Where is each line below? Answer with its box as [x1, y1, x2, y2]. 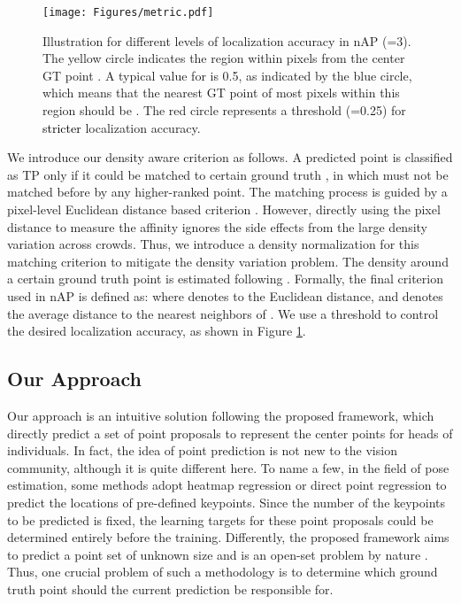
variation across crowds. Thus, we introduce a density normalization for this [7, 235, 419, 253]
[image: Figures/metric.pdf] [42, 6, 214, 19]
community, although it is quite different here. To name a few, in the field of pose [7, 458, 449, 476]
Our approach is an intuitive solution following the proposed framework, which [7, 406, 434, 424]
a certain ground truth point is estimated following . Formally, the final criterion [7, 269, 443, 288]
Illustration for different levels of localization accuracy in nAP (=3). [42, 31, 411, 50]
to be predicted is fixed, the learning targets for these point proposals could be [7, 510, 434, 529]
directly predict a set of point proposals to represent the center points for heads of [7, 423, 453, 442]
